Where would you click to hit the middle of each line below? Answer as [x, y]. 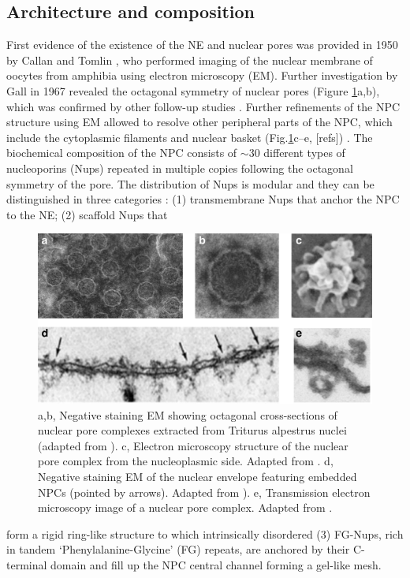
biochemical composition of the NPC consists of [122, 153]
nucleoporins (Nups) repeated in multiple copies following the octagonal [180, 168]
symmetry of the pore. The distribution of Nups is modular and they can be [190, 183]
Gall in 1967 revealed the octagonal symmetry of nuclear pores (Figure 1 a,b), [193, 90]
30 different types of [297, 153]
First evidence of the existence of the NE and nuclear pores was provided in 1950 [202, 45]
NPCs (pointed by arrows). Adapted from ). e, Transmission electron [204, 492]
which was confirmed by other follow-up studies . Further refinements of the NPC [203, 106]
